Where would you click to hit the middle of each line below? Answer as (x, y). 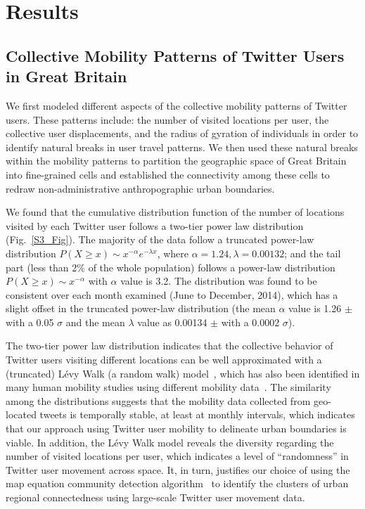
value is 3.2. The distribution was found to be (219, 281)
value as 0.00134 (172, 322)
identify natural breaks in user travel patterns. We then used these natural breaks (182, 147)
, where (173, 253)
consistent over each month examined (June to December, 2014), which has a (172, 294)
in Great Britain (66, 76)
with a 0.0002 (250, 322)
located (21, 414)
